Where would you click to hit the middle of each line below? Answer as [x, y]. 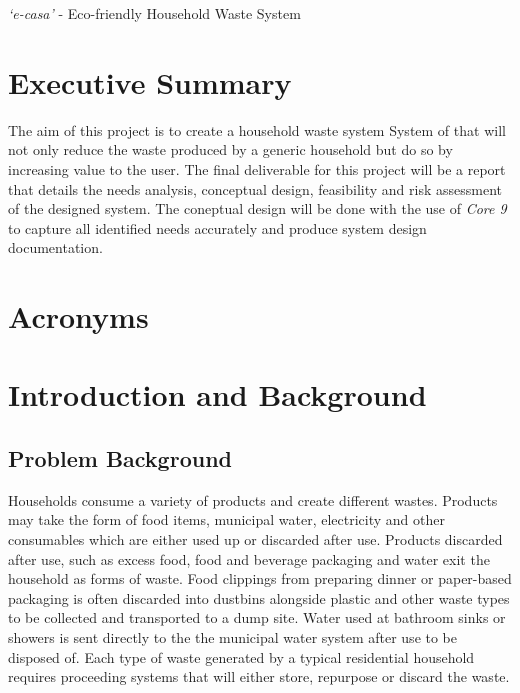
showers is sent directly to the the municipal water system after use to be [233, 636]
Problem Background [120, 458]
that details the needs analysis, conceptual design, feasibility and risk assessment [255, 188]
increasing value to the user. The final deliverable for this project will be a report [257, 168]
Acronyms [78, 316]
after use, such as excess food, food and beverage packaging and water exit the [249, 558]
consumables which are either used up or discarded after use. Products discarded [255, 539]
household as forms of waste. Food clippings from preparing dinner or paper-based [260, 578]
